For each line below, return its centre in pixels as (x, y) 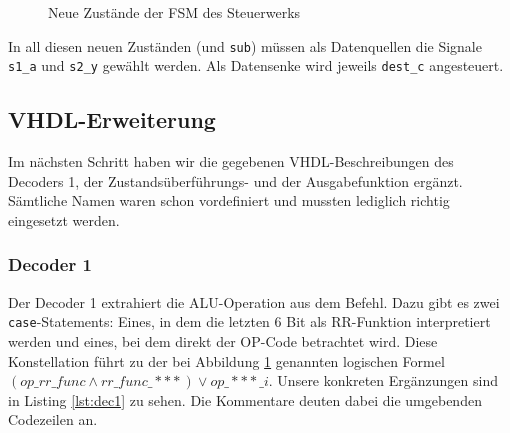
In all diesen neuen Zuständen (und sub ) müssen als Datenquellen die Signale (245, 45)
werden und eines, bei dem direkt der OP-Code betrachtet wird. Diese (223, 340)
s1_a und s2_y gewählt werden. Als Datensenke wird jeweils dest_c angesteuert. (256, 65)
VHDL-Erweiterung (112, 119)
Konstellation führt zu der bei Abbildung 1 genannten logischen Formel (226, 360)
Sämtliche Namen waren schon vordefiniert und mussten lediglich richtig (229, 200)
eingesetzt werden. (64, 219)
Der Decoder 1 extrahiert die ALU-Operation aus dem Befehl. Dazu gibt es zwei (254, 301)
